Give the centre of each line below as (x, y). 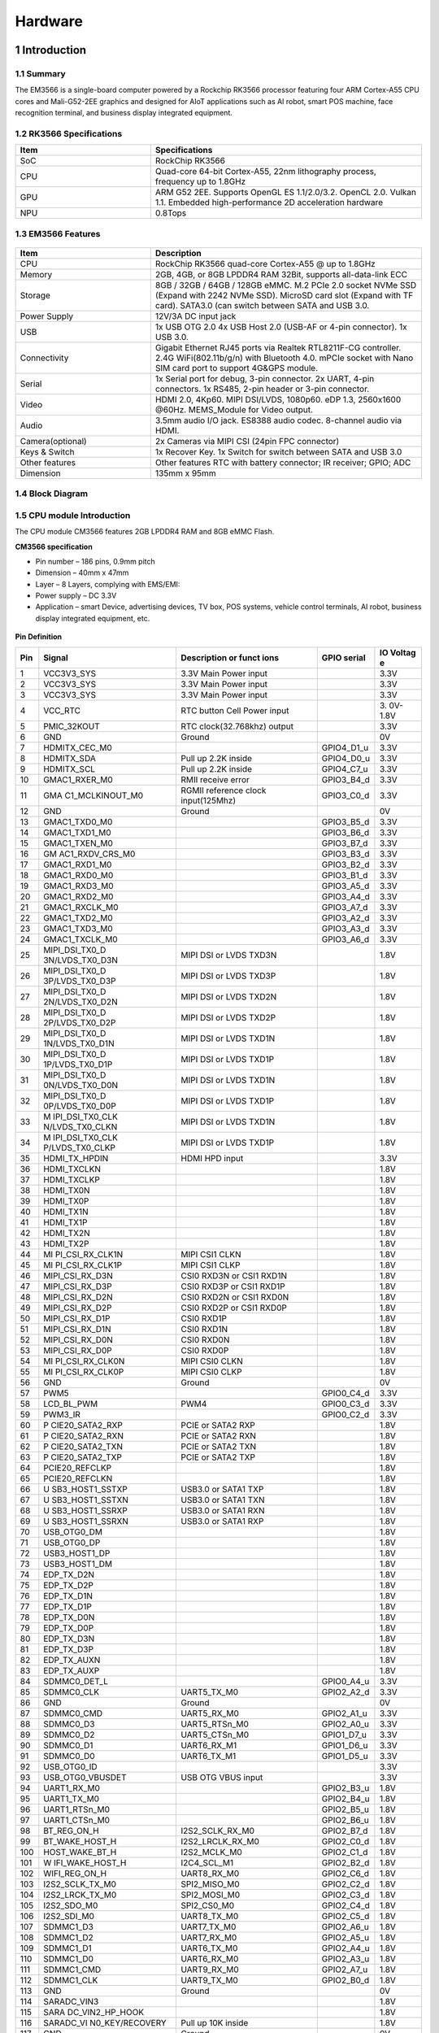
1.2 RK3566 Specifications (69, 133)
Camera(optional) (53, 441)
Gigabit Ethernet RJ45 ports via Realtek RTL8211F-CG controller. (278, 347)
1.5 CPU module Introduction (73, 515)
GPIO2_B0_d (346, 1980)
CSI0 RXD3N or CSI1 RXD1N (234, 1275)
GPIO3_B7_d (345, 843)
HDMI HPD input (212, 1158)
